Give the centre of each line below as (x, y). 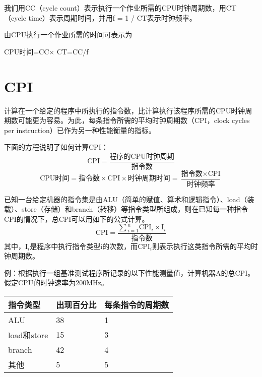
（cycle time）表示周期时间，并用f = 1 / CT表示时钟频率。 (100, 17)
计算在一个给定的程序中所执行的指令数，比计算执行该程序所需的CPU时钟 (125, 110)
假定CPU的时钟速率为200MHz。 (56, 282)
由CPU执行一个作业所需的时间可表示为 (68, 35)
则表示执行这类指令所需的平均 (202, 246)
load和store (28, 335)
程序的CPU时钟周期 (142, 156)
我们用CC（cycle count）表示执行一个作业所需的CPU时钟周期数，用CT (120, 8)
